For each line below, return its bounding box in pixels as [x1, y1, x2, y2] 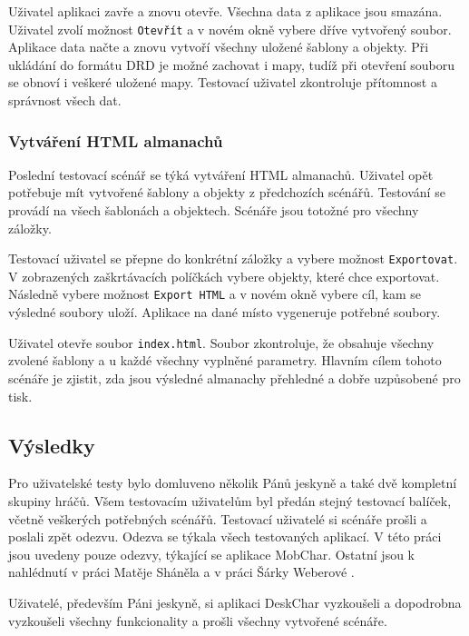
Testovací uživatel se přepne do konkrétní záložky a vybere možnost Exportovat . [8, 249, 458, 268]
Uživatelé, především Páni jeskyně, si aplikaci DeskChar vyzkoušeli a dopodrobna [8, 592, 462, 611]
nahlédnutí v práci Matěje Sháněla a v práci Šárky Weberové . [8, 562, 355, 581]
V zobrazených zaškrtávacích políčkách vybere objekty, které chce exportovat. [8, 266, 440, 285]
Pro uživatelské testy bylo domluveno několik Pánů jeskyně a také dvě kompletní [8, 473, 457, 492]
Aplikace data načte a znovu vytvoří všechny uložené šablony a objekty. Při [8, 37, 429, 56]
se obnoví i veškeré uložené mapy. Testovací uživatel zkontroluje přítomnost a [8, 73, 437, 92]
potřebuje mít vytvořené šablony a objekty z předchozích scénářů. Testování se [8, 183, 445, 202]
